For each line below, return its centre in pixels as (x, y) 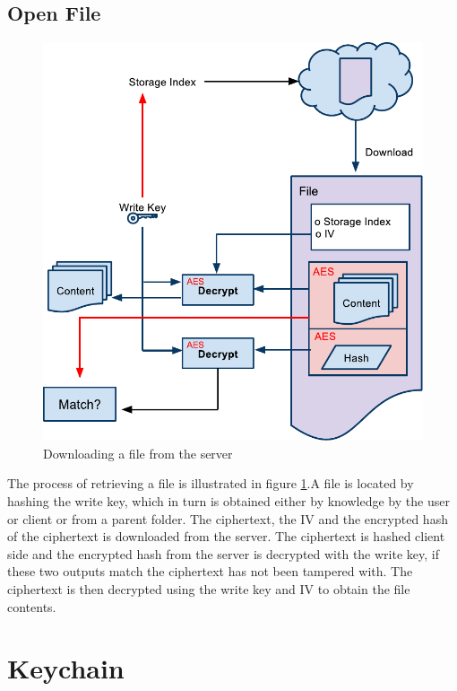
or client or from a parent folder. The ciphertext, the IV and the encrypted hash (228, 518)
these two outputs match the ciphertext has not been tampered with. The (210, 571)
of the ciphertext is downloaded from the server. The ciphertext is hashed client (226, 536)
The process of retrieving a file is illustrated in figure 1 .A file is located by (211, 483)
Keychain (66, 668)
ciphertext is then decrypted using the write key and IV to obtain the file (209, 589)
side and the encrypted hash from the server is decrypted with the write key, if (223, 553)
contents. (32, 606)
